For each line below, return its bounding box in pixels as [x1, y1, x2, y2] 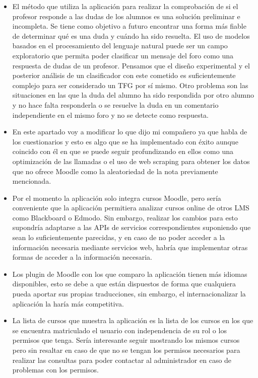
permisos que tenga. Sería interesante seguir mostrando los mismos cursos [12, 335, 240, 345]
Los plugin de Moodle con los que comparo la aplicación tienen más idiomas [12, 268, 247, 279]
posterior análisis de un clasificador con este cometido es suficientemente [12, 70, 236, 81]
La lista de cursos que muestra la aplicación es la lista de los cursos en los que [12, 315, 253, 326]
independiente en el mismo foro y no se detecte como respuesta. [12, 109, 209, 120]
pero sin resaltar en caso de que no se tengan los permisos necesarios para [12, 345, 240, 355]
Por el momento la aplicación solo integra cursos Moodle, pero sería [12, 192, 221, 203]
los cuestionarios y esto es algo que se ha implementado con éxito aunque [12, 136, 238, 146]
